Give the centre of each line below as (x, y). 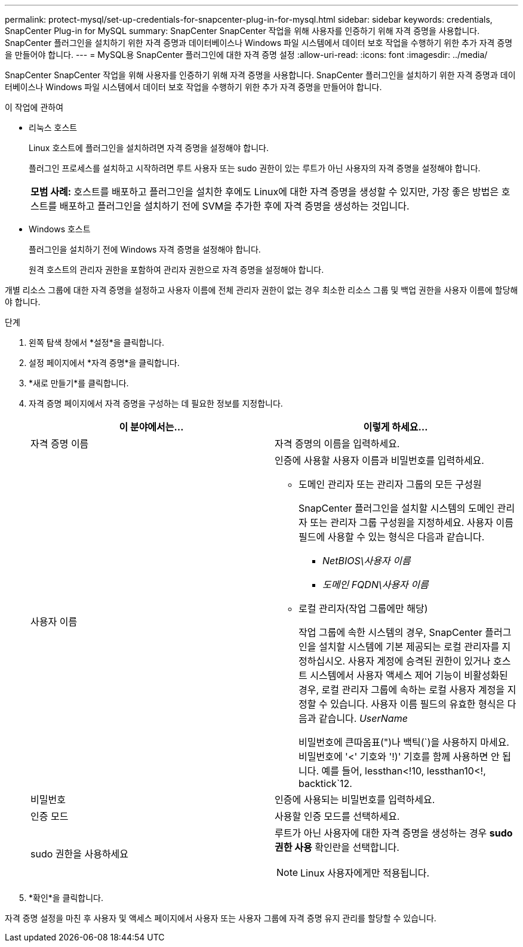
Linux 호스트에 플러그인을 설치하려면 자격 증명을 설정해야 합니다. (149, 148)
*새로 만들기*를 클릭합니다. (79, 383)
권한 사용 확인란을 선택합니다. (337, 847)
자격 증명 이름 (60, 444)
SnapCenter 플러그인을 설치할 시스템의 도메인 (397, 508)
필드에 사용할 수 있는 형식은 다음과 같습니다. (392, 537)
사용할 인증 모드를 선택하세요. (337, 816)
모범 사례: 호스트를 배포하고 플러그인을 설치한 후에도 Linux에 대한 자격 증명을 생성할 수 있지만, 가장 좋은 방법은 (265, 192)
